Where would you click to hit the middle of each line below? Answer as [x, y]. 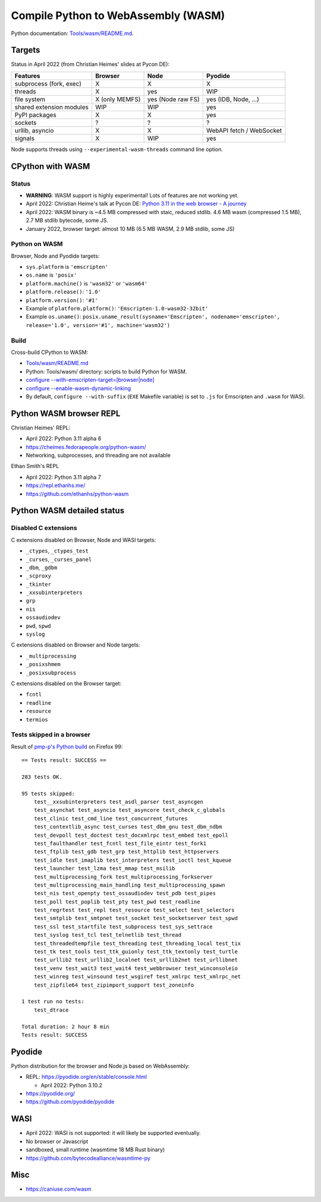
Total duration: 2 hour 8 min [66, 1027]
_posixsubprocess [51, 673]
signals [25, 138]
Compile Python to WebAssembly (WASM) [118, 15]
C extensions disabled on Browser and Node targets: [76, 645]
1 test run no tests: [53, 1002]
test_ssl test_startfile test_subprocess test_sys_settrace [123, 927]
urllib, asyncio [34, 130]
